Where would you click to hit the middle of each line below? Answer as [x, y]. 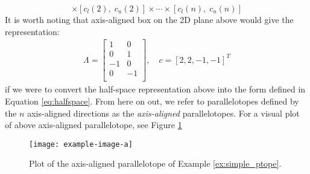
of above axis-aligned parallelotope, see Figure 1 [93, 125]
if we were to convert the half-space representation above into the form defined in [155, 89]
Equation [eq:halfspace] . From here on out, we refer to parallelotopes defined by [152, 101]
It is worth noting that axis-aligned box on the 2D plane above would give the [149, 19]
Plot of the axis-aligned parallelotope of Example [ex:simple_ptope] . [155, 163]
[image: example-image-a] [81, 144]
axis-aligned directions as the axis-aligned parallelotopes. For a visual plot [163, 113]
